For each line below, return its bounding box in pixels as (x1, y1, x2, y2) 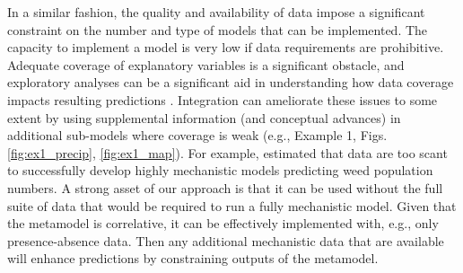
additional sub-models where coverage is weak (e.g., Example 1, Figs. (7, 126, 388, 145)
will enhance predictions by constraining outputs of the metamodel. (7, 249, 379, 268)
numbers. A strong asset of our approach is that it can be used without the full (7, 178, 443, 197)
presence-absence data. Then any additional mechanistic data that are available (7, 231, 444, 250)
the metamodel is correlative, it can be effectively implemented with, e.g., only (7, 214, 439, 233)
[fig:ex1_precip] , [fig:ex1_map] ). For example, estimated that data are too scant (7, 143, 448, 162)
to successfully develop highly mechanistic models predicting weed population (7, 161, 433, 180)
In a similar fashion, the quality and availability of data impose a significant (7, 3, 425, 21)
